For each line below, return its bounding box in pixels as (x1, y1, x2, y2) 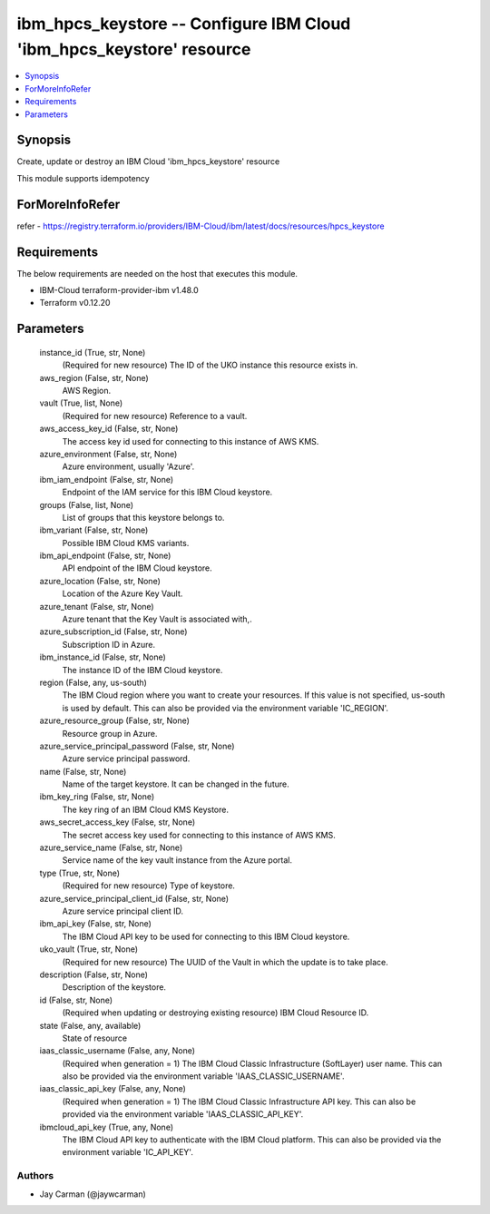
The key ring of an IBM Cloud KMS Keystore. (62, 804, 230, 815)
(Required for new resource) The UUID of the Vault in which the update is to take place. (62, 956, 389, 967)
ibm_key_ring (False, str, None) (39, 791, 155, 802)
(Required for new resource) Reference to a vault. (62, 410, 248, 421)
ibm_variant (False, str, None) (39, 524, 149, 535)
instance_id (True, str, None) (39, 347, 146, 357)
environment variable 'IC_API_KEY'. (62, 1147, 194, 1158)
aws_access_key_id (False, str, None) (39, 423, 179, 435)
